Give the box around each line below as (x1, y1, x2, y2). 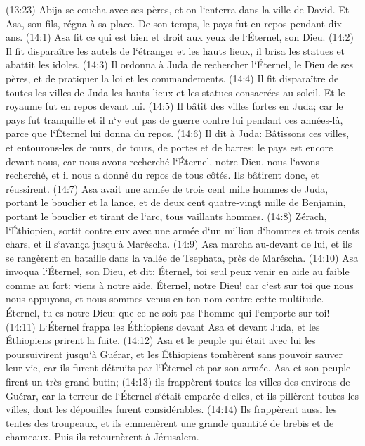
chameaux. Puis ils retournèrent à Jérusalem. (6, 429, 199, 444)
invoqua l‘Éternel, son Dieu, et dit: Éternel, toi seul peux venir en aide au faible (6, 264, 350, 279)
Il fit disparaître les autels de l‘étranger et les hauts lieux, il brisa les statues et (6, 43, 345, 58)
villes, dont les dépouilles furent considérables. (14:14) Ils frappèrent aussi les (6, 402, 337, 416)
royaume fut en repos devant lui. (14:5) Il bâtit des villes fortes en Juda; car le (6, 98, 343, 113)
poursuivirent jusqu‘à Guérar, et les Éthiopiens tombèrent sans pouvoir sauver (6, 346, 343, 361)
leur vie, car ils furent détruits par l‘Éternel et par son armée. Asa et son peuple (6, 360, 351, 375)
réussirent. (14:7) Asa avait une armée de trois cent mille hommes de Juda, (6, 181, 328, 196)
